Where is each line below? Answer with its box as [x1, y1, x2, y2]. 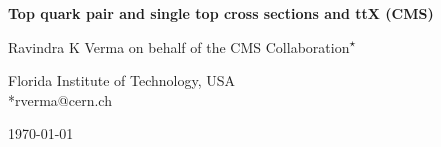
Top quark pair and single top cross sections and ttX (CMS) [8, 3, 434, 23]
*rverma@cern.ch [8, 89, 112, 110]
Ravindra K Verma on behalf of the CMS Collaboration [8, 36, 350, 57]
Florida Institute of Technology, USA [8, 70, 236, 91]
